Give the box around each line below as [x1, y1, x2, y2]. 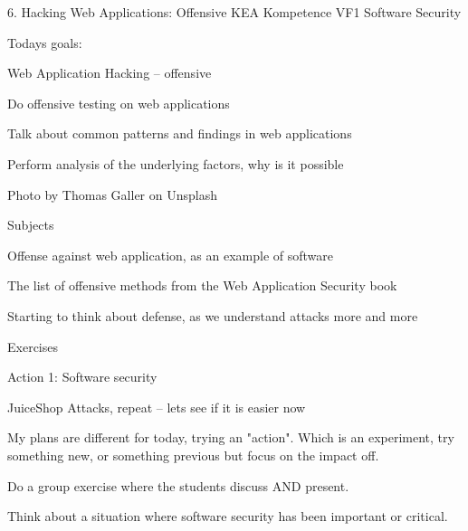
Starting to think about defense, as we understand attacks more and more [7, 306, 418, 325]
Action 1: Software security [7, 367, 158, 386]
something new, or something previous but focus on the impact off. [7, 445, 379, 464]
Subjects [7, 215, 54, 234]
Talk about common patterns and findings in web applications [7, 124, 352, 143]
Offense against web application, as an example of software [7, 245, 334, 264]
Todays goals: [7, 33, 82, 52]
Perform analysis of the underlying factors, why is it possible [7, 154, 344, 173]
